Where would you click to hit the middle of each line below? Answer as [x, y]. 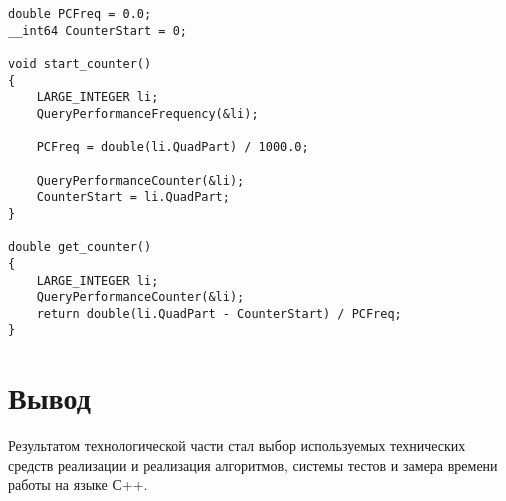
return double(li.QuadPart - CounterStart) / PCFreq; [219, 313]
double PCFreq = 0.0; [80, 14]
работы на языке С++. [78, 484]
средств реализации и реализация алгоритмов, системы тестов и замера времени [253, 464]
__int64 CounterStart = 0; [97, 30]
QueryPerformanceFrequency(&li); [147, 113]
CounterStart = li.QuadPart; [133, 197]
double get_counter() [80, 247]
